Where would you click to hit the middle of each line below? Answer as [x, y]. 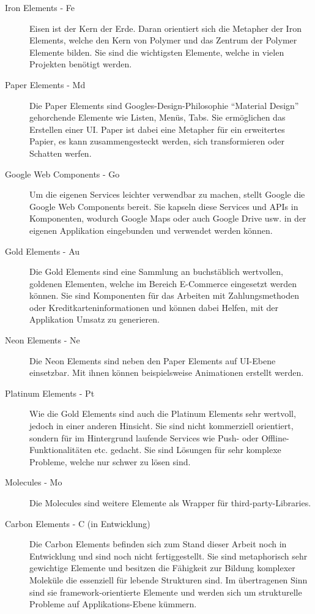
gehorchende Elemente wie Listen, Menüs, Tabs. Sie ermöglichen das [157, 117]
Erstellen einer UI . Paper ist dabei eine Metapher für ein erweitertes [157, 129]
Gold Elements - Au [43, 251]
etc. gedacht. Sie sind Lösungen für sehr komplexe [188, 450]
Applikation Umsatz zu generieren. [94, 319]
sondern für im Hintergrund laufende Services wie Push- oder [144, 437]
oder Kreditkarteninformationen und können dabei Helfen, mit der [154, 307]
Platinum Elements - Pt [50, 393]
